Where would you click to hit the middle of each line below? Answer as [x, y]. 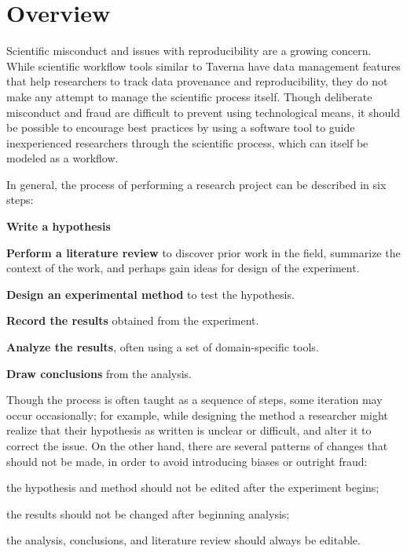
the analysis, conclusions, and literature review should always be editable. [183, 540]
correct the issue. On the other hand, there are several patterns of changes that [197, 446]
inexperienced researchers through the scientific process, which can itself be [187, 142]
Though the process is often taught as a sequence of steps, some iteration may [194, 400]
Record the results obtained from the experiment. [133, 320]
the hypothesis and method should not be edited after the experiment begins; [193, 488]
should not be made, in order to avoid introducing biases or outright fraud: [187, 461]
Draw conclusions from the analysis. [99, 373]
